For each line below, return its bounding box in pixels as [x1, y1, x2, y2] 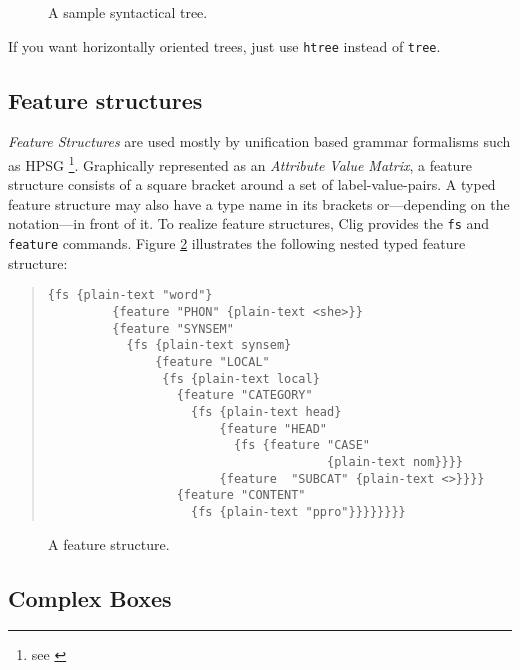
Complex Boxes [8, 582, 172, 613]
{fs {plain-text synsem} [126, 338, 292, 353]
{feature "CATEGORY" [176, 388, 313, 403]
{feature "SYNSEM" [112, 321, 234, 336]
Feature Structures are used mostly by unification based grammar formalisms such [8, 131, 511, 152]
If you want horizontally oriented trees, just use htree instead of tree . [8, 35, 441, 56]
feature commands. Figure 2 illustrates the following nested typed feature [8, 233, 466, 254]
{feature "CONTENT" [176, 488, 306, 503]
